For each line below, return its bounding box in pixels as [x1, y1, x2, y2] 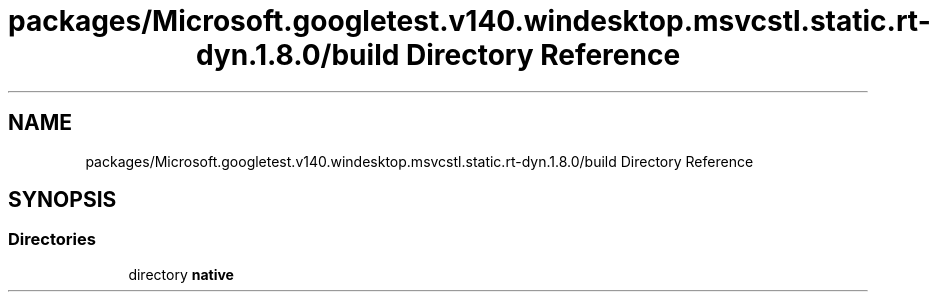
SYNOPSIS [8, 187, 117, 213]
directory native [128, 265, 234, 283]
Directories [8, 229, 96, 250]
